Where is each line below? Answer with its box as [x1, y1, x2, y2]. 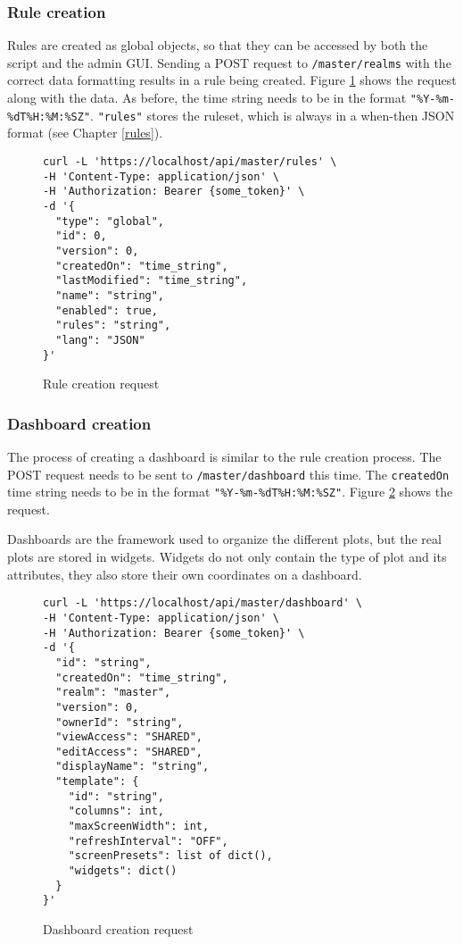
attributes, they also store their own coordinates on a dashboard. [7, 564, 362, 583]
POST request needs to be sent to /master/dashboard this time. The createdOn [7, 464, 450, 483]
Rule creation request [43, 374, 160, 393]
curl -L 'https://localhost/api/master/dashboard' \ [43, 597, 362, 610]
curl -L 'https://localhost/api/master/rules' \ [43, 155, 337, 168]
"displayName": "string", [55, 760, 210, 773]
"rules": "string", [55, 319, 171, 332]
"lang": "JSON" [55, 333, 145, 347]
